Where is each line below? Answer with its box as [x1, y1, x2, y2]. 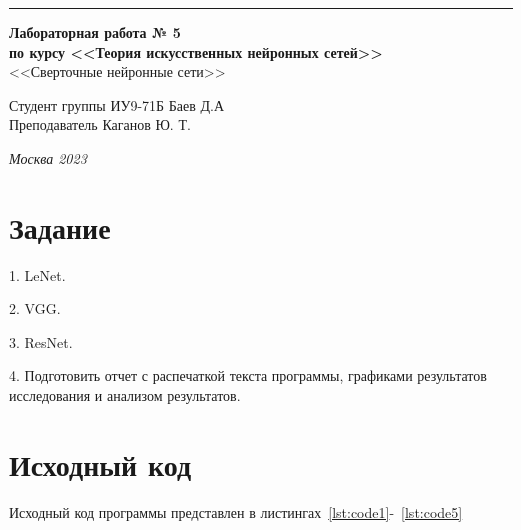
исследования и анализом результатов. [9, 385, 241, 406]
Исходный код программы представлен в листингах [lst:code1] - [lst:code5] [9, 501, 463, 522]
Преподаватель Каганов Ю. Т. [9, 114, 191, 135]
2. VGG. [9, 298, 61, 319]
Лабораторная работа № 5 [9, 22, 181, 42]
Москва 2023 [9, 147, 87, 168]
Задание [9, 206, 111, 247]
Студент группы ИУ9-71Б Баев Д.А [9, 94, 225, 115]
